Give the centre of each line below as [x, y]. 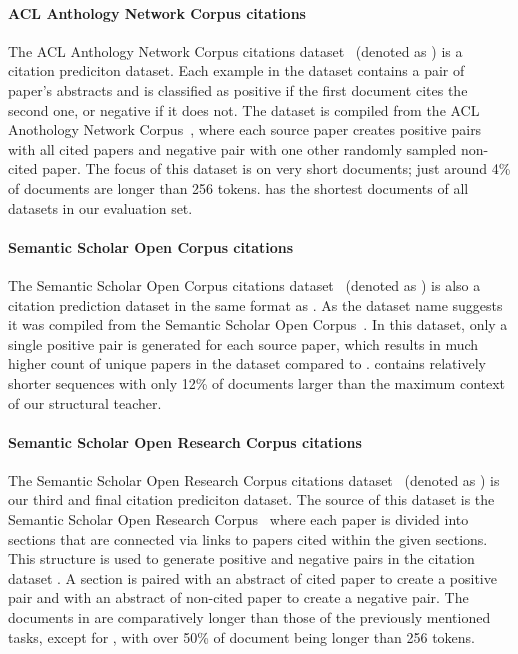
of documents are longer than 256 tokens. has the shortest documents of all [238, 187]
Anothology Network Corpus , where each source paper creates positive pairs [245, 129]
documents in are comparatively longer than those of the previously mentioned [249, 617]
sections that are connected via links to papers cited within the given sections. [248, 538]
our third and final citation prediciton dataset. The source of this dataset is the [251, 499]
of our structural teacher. [85, 402]
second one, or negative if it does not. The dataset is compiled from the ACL [244, 109]
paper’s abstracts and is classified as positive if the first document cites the [238, 89]
